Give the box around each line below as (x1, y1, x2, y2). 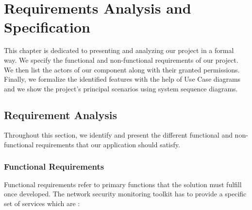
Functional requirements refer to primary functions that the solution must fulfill (4, 179, 242, 189)
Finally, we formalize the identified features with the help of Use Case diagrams (4, 74, 241, 84)
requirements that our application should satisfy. (35, 140, 180, 150)
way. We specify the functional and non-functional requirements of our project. (4, 54, 238, 65)
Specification (4, 17, 90, 37)
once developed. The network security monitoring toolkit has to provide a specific (4, 189, 247, 199)
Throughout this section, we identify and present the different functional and (4, 130, 233, 140)
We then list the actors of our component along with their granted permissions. (4, 64, 240, 74)
